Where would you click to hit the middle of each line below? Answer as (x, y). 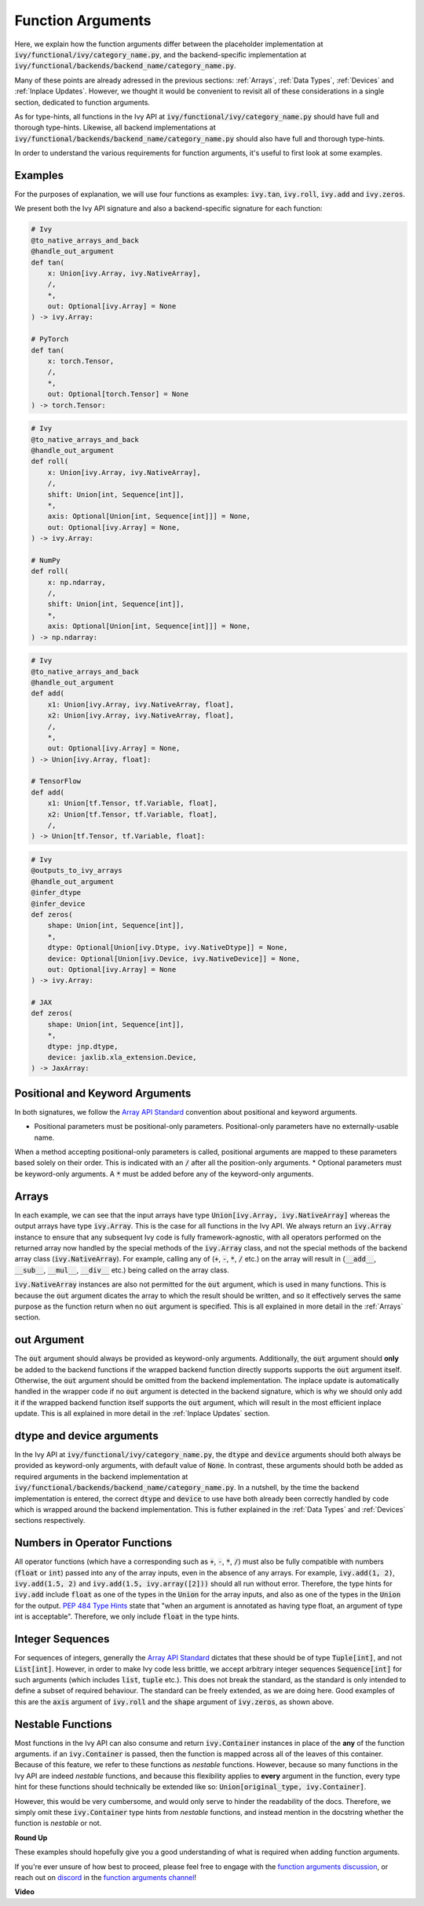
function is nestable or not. (58, 1823)
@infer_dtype (56, 893)
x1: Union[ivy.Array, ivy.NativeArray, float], (141, 704)
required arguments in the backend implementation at (101, 1477)
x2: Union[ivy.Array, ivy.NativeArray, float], (141, 716)
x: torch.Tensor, (81, 361)
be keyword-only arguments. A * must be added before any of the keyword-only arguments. (164, 1174)
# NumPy (46, 560)
